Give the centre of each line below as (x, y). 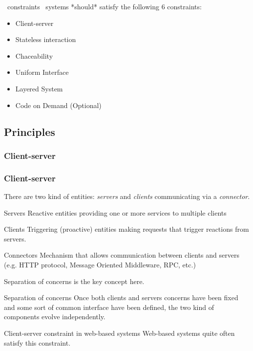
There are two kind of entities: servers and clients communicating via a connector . (127, 196)
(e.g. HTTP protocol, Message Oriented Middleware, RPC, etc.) (100, 264)
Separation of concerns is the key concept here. (74, 281)
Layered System (39, 88)
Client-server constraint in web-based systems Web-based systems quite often (119, 333)
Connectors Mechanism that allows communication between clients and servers (122, 255)
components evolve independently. (55, 317)
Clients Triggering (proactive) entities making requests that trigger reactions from (126, 229)
